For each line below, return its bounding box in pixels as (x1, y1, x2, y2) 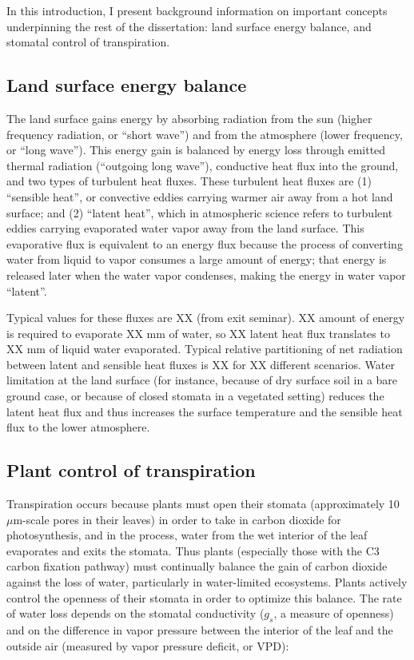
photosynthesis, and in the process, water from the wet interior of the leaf (6, 527, 368, 543)
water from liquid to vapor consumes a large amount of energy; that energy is (6, 251, 387, 268)
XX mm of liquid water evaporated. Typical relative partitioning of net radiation (6, 340, 403, 357)
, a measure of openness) (273, 605, 394, 622)
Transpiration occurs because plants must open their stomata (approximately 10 (6, 495, 400, 512)
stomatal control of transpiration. (6, 34, 170, 50)
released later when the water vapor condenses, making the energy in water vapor (6, 266, 406, 283)
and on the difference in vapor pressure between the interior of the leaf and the (6, 622, 393, 638)
